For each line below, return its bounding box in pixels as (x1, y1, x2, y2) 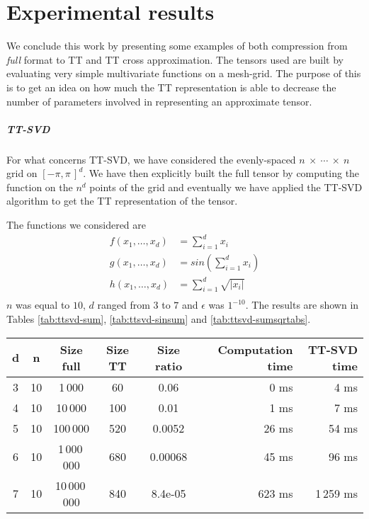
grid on (6, 166, 38, 181)
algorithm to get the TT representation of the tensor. (6, 193, 238, 208)
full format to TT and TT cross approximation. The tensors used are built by (6, 52, 344, 67)
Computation (217, 341, 293, 358)
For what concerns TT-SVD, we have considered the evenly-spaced (6, 152, 296, 166)
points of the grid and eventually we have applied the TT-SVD (89, 179, 363, 194)
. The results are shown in (245, 297, 359, 312)
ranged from (97, 297, 150, 312)
